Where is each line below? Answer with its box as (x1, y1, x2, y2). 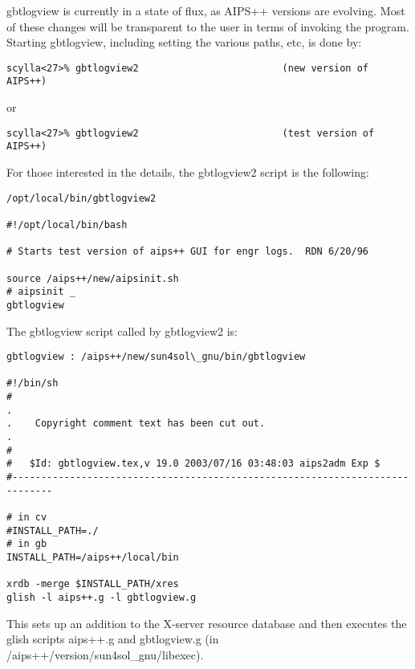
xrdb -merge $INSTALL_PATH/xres (6, 578, 179, 590)
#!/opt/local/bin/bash (6, 218, 128, 230)
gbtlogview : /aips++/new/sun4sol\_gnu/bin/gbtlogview (6, 351, 306, 363)
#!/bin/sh (6, 377, 59, 390)
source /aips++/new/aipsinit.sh (6, 272, 179, 284)
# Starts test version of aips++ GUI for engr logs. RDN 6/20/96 (6, 246, 369, 258)
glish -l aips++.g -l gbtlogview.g (6, 591, 197, 603)
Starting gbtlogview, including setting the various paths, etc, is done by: (6, 34, 362, 51)
